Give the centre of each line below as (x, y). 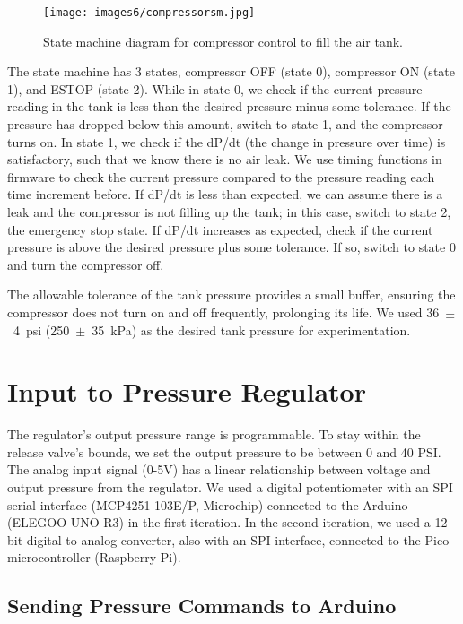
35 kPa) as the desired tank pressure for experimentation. (251, 329)
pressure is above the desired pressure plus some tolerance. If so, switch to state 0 (231, 247)
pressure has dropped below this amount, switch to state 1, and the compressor (225, 124)
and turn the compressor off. (86, 264)
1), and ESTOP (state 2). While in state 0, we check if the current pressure (215, 88)
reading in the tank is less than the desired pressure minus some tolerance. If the (229, 106)
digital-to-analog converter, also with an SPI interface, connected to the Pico (238, 539)
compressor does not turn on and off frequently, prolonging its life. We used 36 (223, 312)
